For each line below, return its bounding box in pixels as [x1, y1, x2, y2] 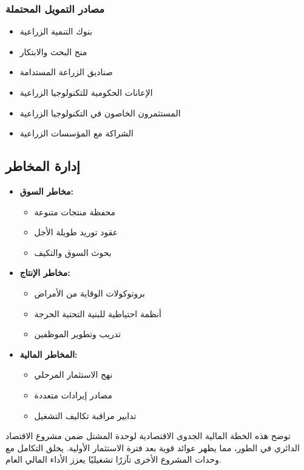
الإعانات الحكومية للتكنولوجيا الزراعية [19, 86, 153, 98]
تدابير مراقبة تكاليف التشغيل [34, 409, 137, 421]
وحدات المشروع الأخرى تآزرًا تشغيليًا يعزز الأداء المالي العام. [5, 453, 221, 466]
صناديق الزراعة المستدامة [19, 65, 113, 78]
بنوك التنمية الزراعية [19, 25, 93, 38]
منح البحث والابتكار [19, 45, 87, 58]
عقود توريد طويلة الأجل [34, 226, 118, 238]
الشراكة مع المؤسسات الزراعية [19, 127, 133, 139]
